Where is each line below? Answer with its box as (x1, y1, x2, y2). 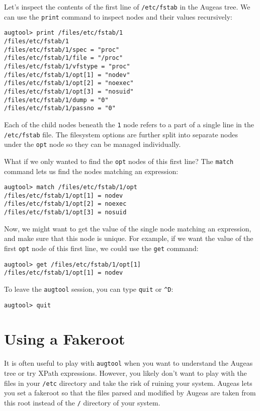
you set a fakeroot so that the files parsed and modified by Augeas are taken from (4, 387, 256, 398)
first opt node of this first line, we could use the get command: (4, 242, 199, 253)
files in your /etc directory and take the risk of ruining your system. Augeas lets (4, 377, 252, 388)
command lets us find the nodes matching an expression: (4, 166, 179, 176)
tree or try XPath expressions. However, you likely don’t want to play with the (4, 367, 247, 378)
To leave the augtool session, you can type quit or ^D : (4, 283, 174, 294)
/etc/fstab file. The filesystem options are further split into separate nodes (4, 129, 238, 139)
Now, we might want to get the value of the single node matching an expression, (4, 223, 251, 233)
